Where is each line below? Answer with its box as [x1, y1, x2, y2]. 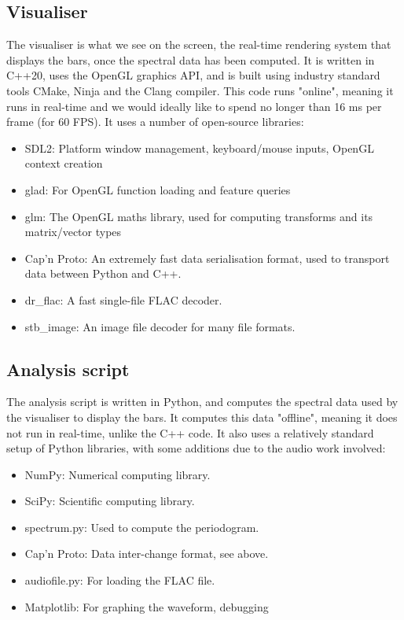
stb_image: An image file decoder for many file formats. [24, 318, 296, 334]
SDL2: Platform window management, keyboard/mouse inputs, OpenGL [24, 139, 374, 156]
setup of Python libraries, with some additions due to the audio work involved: [6, 440, 386, 456]
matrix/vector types [24, 223, 122, 240]
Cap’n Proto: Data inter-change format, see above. [24, 545, 269, 562]
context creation [24, 155, 103, 172]
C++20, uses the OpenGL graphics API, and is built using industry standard [6, 67, 380, 83]
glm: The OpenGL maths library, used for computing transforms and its [24, 208, 373, 224]
